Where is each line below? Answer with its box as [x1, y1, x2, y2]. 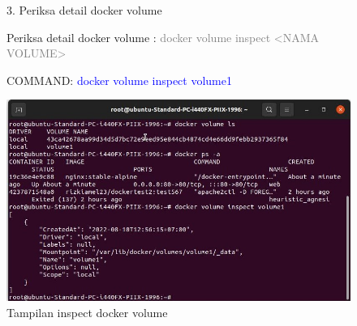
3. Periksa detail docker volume [6, 2, 162, 18]
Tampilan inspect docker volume [6, 303, 168, 320]
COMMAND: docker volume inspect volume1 [6, 71, 232, 88]
